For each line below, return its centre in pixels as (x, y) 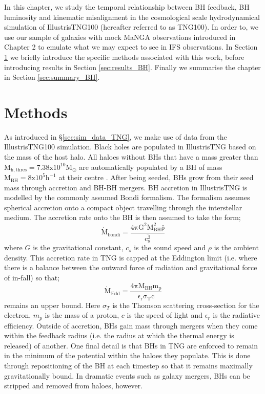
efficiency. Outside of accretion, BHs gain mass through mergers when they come (131, 325)
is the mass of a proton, (82, 315)
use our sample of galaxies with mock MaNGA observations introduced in (120, 37)
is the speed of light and (165, 315)
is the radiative (237, 315)
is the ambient (236, 247)
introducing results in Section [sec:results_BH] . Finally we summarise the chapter (132, 67)
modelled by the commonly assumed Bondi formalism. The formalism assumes (127, 197)
